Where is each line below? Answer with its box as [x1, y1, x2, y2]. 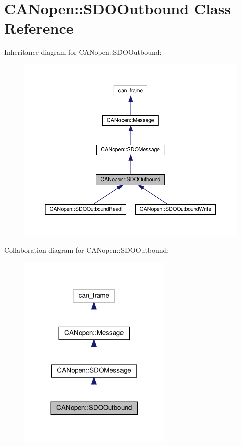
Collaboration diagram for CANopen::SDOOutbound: [4, 245, 169, 255]
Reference [4, 18, 74, 38]
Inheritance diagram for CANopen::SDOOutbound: [4, 47, 162, 57]
